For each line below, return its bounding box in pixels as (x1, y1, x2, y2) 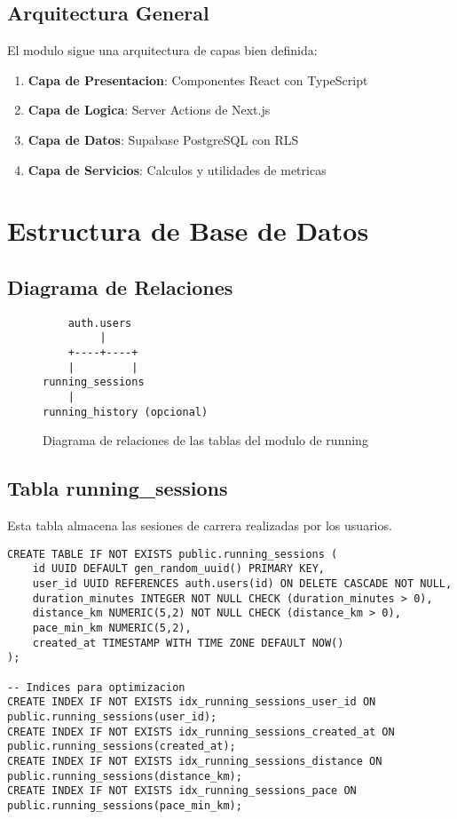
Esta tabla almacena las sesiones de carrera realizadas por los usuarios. (7, 516, 392, 535)
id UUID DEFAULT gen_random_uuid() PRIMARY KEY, (32, 562, 325, 576)
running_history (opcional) (43, 405, 209, 418)
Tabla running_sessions (7, 474, 228, 502)
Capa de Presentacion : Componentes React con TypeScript (28, 70, 368, 89)
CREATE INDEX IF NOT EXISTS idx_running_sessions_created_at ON (7, 725, 395, 738)
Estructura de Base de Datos (7, 212, 369, 249)
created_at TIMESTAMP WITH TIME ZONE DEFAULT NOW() (32, 636, 344, 649)
